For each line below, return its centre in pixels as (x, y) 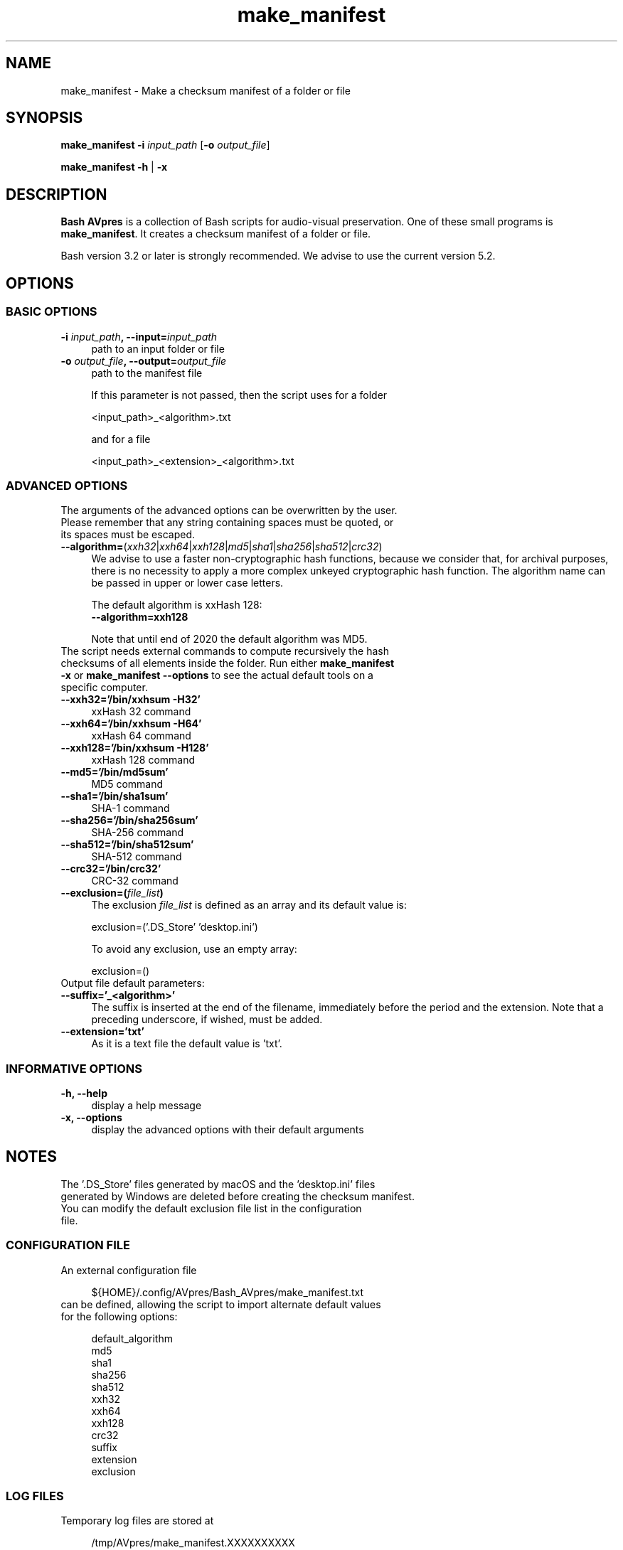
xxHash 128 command (143, 760)
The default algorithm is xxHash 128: (177, 605)
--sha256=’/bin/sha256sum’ (129, 821)
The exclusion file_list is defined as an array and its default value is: (249, 905)
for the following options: (119, 1316)
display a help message (147, 1105)
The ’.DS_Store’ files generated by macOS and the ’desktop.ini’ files (218, 1184)
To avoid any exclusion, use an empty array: (194, 949)
